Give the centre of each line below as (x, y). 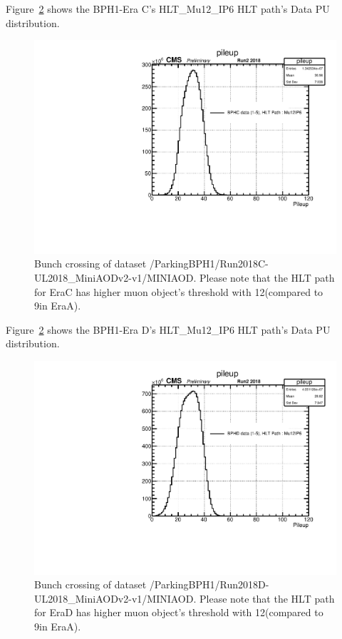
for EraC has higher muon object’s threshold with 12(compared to (179, 291)
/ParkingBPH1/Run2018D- (209, 584)
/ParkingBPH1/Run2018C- (209, 264)
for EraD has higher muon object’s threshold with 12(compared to (179, 612)
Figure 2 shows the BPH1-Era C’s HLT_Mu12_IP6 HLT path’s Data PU (168, 9)
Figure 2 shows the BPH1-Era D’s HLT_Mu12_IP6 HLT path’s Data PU (168, 329)
